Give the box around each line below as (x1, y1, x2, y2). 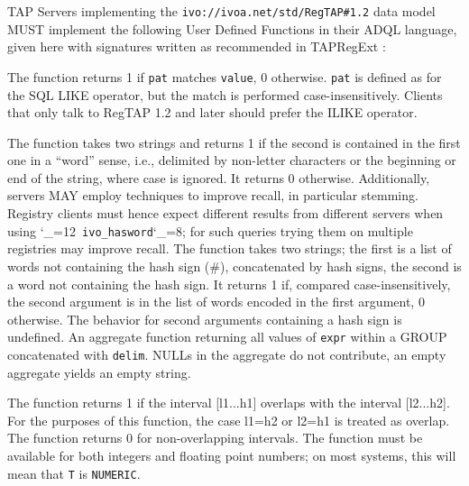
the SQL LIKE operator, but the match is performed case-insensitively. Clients (7, 85, 443, 104)
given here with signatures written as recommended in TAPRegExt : (7, 37, 386, 56)
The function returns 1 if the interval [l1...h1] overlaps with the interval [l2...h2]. (7, 393, 450, 412)
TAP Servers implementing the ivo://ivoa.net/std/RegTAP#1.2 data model (7, 2, 436, 20)
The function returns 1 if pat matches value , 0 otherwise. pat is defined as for (7, 67, 442, 86)
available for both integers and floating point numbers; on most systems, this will (7, 445, 456, 464)
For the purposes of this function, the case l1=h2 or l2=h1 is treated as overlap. (7, 410, 450, 429)
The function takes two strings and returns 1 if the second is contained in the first (7, 133, 461, 151)
